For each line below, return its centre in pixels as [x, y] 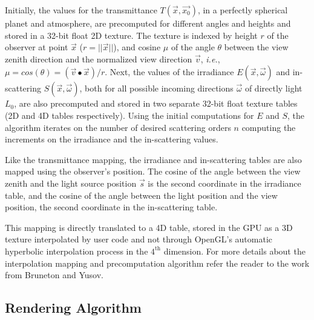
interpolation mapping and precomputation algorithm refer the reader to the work [157, 263]
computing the [269, 127]
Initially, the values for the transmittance [81, 10]
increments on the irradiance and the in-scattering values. [112, 139]
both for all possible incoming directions [159, 88]
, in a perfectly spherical [243, 10]
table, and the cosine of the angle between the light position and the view [141, 195]
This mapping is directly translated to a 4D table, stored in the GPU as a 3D [149, 227]
